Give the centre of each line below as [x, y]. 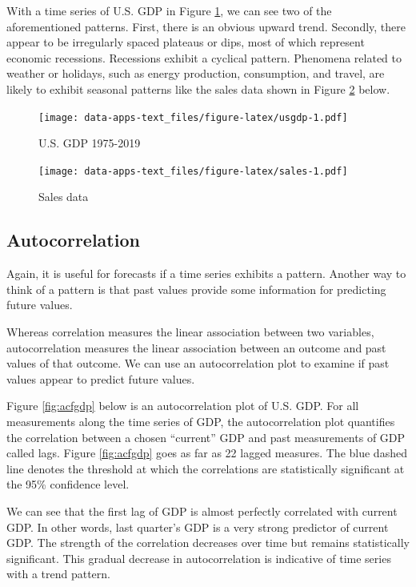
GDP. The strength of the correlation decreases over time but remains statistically [208, 543]
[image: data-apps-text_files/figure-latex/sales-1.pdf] [193, 171]
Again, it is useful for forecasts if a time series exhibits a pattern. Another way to [206, 273]
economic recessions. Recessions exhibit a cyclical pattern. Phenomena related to [204, 57]
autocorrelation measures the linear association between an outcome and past [196, 347]
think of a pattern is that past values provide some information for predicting [196, 289]
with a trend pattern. [58, 574]
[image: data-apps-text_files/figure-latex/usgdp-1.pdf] [193, 117]
